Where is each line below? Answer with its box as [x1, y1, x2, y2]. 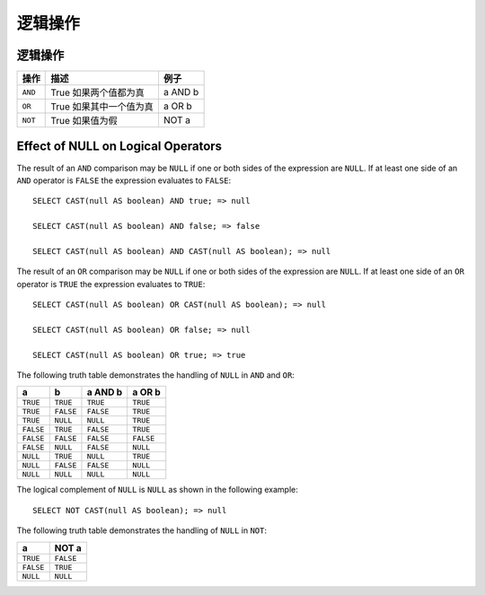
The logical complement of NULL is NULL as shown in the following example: [16, 485, 298, 495]
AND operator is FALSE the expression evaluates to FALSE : [16, 175, 232, 186]
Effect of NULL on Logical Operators [16, 139, 223, 154]
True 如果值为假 [50, 115, 118, 127]
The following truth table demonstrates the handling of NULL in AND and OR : [16, 370, 295, 381]
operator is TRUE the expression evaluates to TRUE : [16, 278, 206, 289]
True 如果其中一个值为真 [50, 101, 154, 113]
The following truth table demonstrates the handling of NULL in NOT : [16, 525, 267, 536]
